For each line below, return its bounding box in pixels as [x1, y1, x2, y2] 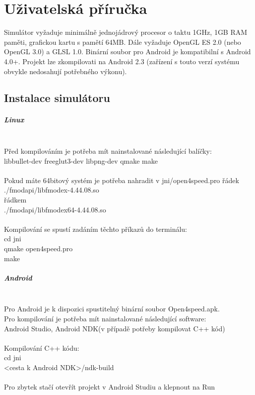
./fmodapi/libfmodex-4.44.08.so [4, 185, 99, 195]
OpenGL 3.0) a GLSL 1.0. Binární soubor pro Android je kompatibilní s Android [4, 46, 251, 57]
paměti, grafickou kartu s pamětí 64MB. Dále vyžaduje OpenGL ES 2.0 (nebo [4, 36, 241, 47]
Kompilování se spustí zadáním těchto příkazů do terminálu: [4, 223, 187, 234]
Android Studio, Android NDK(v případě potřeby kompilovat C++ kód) [4, 323, 225, 333]
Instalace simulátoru [4, 90, 110, 105]
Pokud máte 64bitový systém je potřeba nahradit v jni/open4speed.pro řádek [4, 175, 239, 185]
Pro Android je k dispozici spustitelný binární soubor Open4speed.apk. [4, 303, 220, 314]
